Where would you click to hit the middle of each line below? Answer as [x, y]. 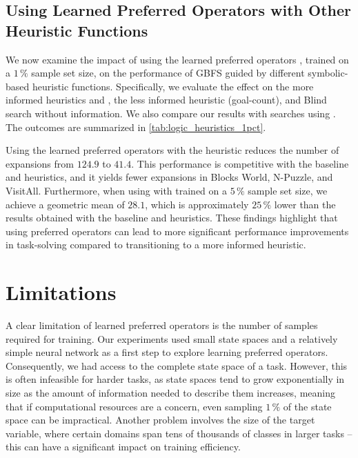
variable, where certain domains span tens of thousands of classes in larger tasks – [179, 433]
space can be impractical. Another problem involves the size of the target [160, 420]
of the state [307, 406]
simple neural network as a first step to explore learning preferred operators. [167, 352]
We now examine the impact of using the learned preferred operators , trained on [177, 59]
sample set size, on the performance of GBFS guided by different [168, 73]
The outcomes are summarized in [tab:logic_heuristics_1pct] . [136, 127]
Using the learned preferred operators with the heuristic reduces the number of [172, 150]
